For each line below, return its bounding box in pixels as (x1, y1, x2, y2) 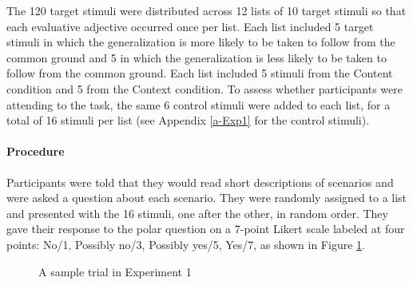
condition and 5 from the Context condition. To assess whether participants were (6, 80, 403, 97)
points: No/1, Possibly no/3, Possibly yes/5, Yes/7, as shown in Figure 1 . (6, 236, 365, 252)
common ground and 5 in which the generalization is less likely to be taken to (6, 49, 387, 65)
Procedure (6, 143, 65, 160)
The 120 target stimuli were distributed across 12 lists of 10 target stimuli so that (6, 2, 407, 18)
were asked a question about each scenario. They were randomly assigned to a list (6, 189, 407, 206)
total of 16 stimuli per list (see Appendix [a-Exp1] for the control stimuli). (6, 112, 370, 129)
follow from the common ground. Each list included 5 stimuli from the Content (6, 65, 393, 81)
